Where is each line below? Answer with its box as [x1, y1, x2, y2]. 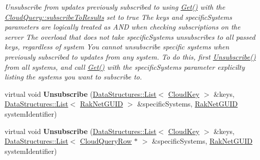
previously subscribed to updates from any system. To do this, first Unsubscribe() [5, 51, 256, 62]
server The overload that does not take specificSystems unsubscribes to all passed [5, 31, 255, 42]
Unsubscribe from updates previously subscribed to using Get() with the [5, 2, 225, 12]
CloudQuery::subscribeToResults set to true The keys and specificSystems [5, 11, 232, 22]
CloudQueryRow [80, 136, 132, 146]
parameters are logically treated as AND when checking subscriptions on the [5, 21, 241, 32]
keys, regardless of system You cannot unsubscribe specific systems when [5, 41, 229, 52]
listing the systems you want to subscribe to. [5, 71, 142, 82]
